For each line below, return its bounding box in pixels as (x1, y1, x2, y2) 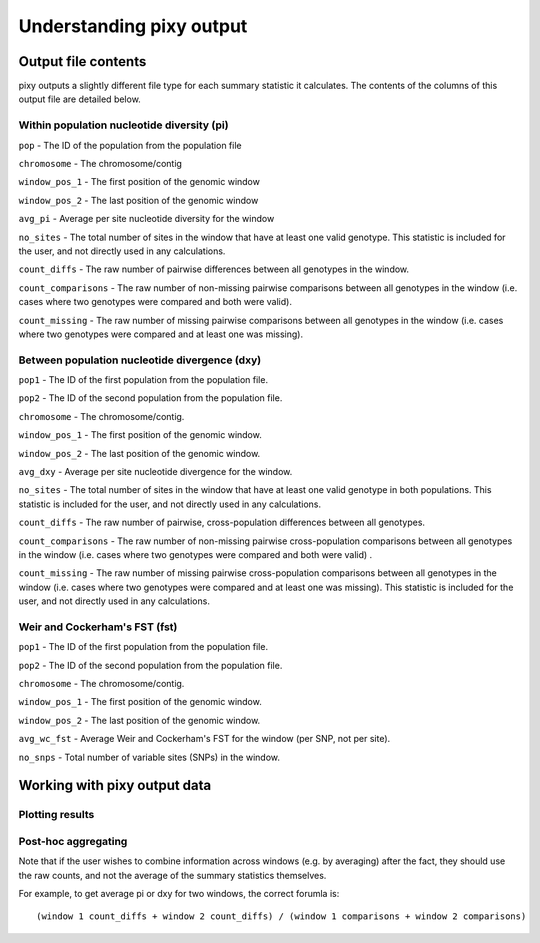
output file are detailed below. (18, 93, 142, 105)
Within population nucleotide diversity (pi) (18, 118, 229, 132)
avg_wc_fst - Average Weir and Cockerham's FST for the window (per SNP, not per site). (18, 733, 391, 745)
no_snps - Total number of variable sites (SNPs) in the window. (18, 751, 280, 763)
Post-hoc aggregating (18, 834, 128, 848)
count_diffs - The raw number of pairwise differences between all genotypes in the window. (18, 263, 410, 275)
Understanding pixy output (18, 15, 248, 37)
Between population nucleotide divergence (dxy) (18, 353, 262, 367)
